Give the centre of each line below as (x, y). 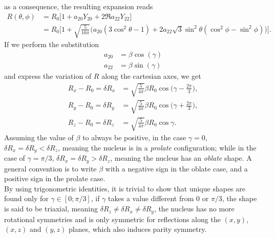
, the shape (239, 198)
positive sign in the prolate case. (55, 178)
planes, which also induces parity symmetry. (137, 229)
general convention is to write (50, 168)
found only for (26, 198)
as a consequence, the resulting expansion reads (79, 6)
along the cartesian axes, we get (151, 75)
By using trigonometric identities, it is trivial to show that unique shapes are (125, 188)
